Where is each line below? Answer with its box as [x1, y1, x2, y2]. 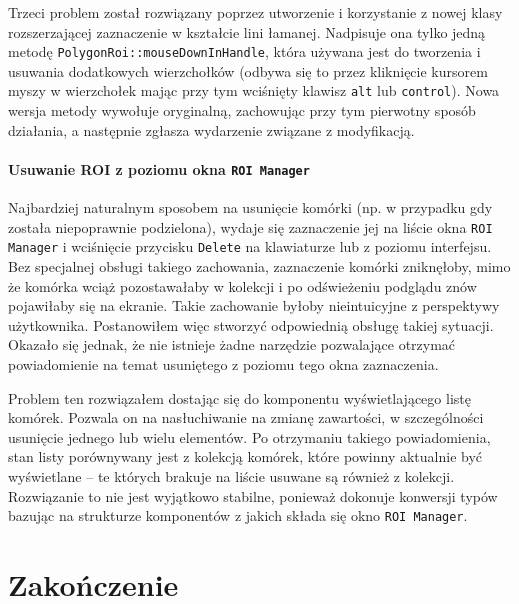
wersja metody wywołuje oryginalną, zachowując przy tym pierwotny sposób [8, 100, 476, 121]
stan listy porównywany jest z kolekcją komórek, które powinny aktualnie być [8, 446, 483, 467]
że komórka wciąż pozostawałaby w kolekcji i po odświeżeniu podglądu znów [8, 275, 477, 296]
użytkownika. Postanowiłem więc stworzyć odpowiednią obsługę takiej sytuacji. [8, 314, 494, 335]
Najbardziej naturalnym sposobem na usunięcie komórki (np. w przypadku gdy [8, 197, 493, 218]
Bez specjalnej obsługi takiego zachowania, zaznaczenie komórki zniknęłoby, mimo [8, 256, 511, 277]
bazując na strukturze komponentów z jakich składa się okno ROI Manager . [8, 505, 468, 526]
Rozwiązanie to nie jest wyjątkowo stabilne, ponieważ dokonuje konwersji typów [8, 485, 498, 506]
